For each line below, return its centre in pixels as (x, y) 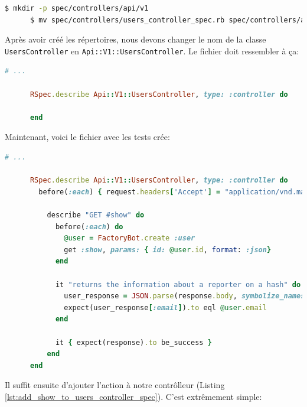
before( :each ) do (89, 227)
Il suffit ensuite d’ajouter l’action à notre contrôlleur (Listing (115, 385)
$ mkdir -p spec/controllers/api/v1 (77, 8)
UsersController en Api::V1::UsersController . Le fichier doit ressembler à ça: (152, 51)
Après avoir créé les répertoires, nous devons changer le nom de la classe (135, 39)
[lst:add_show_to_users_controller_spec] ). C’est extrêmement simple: (133, 396)
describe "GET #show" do (96, 215)
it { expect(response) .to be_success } (133, 342)
